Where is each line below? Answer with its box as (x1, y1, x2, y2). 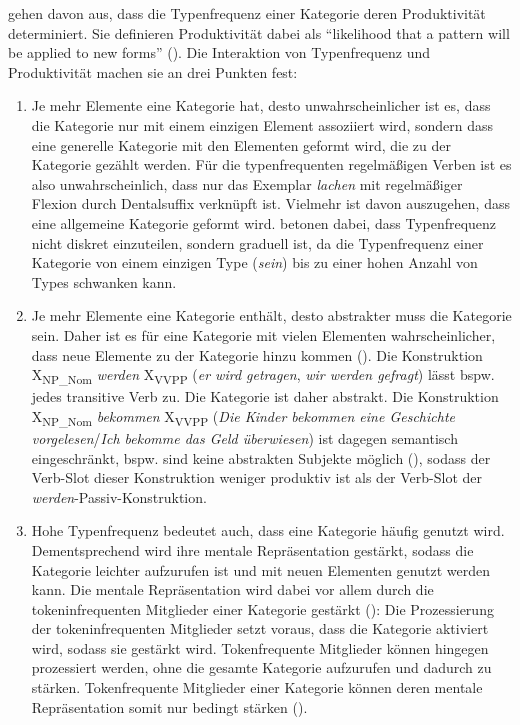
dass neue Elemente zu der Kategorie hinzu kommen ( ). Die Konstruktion (31, 344, 483, 365)
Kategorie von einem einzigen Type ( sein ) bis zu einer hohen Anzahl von (31, 252, 478, 273)
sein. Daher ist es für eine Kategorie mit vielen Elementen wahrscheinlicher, (31, 324, 496, 345)
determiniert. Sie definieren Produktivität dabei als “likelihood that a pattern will (8, 22, 510, 43)
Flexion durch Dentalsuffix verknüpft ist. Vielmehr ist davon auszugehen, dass (31, 193, 510, 214)
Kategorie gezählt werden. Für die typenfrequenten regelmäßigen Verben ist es (31, 154, 512, 175)
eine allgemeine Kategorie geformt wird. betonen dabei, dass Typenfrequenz (31, 212, 497, 233)
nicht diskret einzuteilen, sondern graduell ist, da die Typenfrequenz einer (31, 232, 484, 253)
